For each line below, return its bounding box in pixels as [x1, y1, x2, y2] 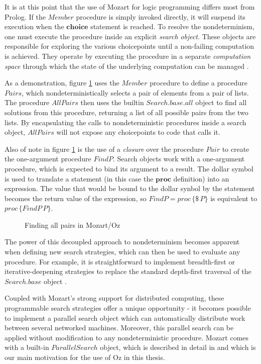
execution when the [5, 21, 64, 32]
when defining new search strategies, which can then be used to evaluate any [5, 246, 240, 257]
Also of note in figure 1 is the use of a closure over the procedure [5, 143, 204, 154]
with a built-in [5, 342, 49, 352]
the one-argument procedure [5, 153, 91, 164]
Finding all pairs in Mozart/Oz [25, 219, 120, 230]
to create [222, 143, 249, 154]
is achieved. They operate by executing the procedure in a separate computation [5, 50, 251, 61]
